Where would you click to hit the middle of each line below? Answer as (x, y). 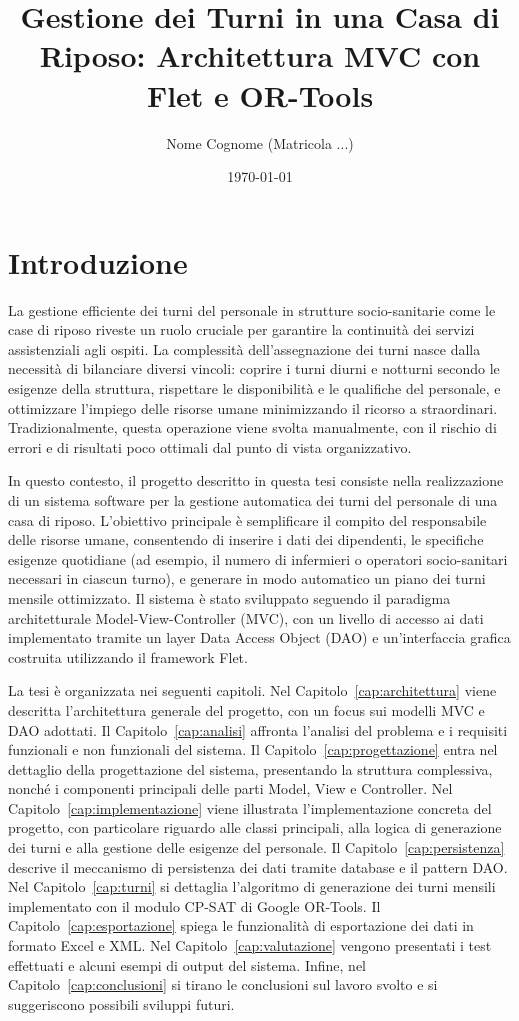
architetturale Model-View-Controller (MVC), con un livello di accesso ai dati (246, 617)
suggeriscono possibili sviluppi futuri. (121, 1003)
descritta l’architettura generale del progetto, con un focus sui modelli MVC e (246, 709)
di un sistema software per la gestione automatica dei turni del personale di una (253, 499)
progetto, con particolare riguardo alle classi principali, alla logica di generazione (255, 827)
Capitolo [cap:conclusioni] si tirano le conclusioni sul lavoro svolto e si (223, 984)
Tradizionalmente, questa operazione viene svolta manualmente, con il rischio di (252, 427)
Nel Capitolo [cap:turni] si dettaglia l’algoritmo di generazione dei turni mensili (252, 886)
